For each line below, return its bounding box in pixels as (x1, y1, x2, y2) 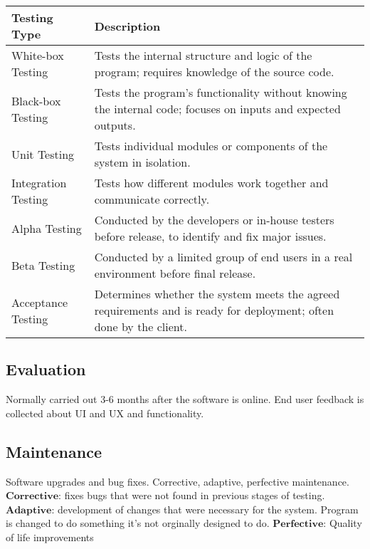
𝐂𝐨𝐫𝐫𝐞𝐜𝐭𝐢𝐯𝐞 (6, 491, 59, 502)
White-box (11, 47, 64, 63)
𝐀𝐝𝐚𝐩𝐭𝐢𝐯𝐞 (6, 505, 52, 516)
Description (94, 17, 161, 34)
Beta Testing (11, 256, 75, 273)
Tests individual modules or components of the (94, 137, 328, 154)
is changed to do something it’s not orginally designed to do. (6, 516, 270, 530)
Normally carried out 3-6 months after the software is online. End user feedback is (6, 392, 364, 407)
